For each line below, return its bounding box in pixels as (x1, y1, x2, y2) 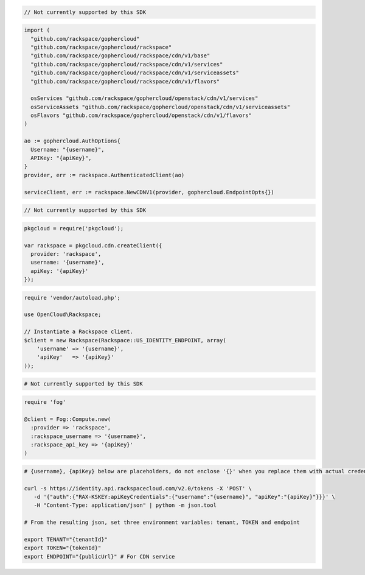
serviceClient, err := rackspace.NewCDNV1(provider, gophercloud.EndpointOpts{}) (24, 189, 275, 196)
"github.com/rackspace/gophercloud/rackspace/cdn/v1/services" (30, 61, 223, 68)
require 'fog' (24, 398, 66, 405)
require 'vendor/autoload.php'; (24, 294, 121, 301)
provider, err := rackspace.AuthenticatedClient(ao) (24, 171, 185, 178)
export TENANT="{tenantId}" (24, 536, 108, 543)
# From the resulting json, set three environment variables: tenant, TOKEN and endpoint (24, 519, 301, 526)
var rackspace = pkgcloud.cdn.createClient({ (24, 242, 162, 249)
